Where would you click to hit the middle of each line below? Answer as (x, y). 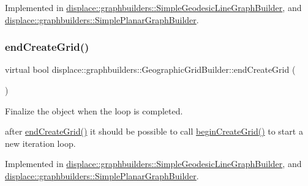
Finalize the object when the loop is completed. (94, 110)
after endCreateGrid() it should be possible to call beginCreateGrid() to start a (154, 131)
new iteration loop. (40, 143)
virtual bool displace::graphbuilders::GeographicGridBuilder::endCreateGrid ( (150, 69)
